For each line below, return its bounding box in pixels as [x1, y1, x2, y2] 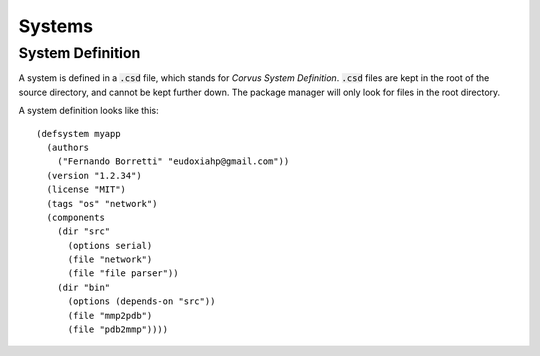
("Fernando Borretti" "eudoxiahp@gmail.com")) [56, 156, 290, 167]
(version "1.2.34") [46, 170, 142, 181]
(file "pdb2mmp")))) [67, 324, 169, 335]
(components [46, 211, 105, 223]
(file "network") [67, 254, 153, 265]
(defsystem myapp [36, 128, 121, 139]
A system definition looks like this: [18, 105, 159, 117]
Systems [18, 15, 94, 37]
